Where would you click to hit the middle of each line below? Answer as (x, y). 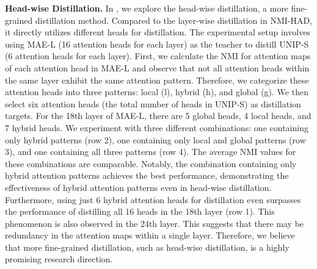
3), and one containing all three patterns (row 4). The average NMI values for (151, 152)
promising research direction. (59, 259)
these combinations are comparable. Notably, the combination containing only (151, 163)
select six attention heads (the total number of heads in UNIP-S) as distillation (153, 103)
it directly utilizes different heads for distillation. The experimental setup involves (158, 32)
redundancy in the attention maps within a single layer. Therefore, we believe (150, 235)
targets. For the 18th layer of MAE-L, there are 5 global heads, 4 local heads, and (158, 116)
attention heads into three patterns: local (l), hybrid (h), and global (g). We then (157, 92)
